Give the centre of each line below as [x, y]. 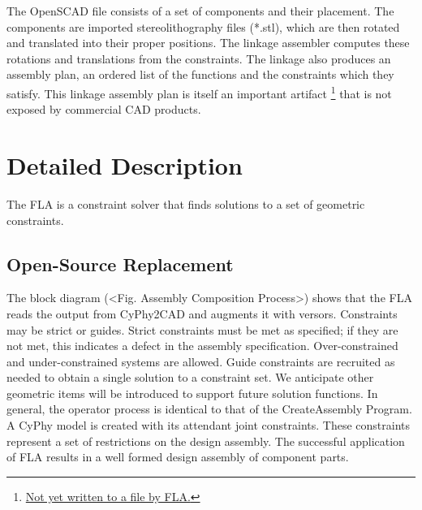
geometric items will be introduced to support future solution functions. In [192, 393]
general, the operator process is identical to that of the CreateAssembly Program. [209, 409]
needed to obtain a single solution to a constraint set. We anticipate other [190, 377]
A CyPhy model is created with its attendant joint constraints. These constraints [209, 425]
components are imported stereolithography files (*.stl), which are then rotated [203, 26]
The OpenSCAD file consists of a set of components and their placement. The [200, 11]
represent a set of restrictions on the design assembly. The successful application [206, 441]
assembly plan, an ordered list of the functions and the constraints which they [200, 74]
